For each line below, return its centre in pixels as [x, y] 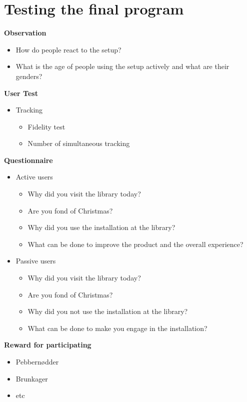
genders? [29, 76]
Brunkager [32, 378]
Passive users [36, 261]
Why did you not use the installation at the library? [108, 311]
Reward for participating [48, 345]
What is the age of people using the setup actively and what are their [122, 66]
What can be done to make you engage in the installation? [117, 328]
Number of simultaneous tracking [79, 143]
